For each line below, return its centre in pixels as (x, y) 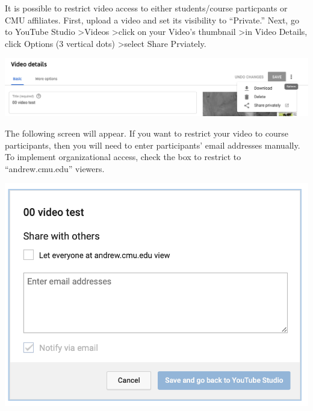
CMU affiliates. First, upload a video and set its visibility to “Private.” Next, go (152, 20)
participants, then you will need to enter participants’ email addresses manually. (153, 145)
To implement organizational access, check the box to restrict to (123, 157)
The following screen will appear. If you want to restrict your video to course (147, 133)
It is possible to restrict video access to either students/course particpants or (146, 8)
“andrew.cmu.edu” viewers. (55, 168)
